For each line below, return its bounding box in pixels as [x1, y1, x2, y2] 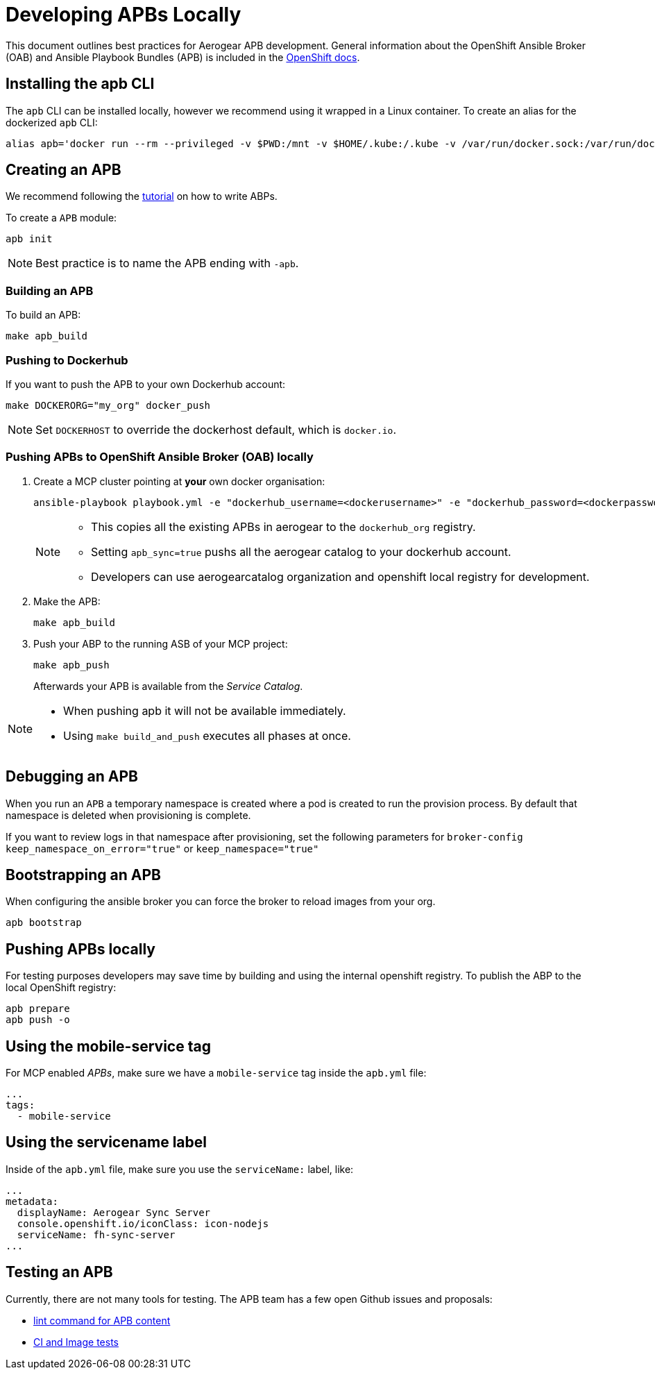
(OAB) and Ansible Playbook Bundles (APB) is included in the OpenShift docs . [6, 51, 360, 63]
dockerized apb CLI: [6, 116, 98, 128]
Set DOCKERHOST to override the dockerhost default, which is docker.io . [35, 422, 397, 437]
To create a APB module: [6, 212, 117, 224]
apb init [6, 233, 53, 245]
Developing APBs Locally [6, 3, 241, 26]
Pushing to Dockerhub [6, 353, 128, 367]
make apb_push [33, 659, 110, 670]
